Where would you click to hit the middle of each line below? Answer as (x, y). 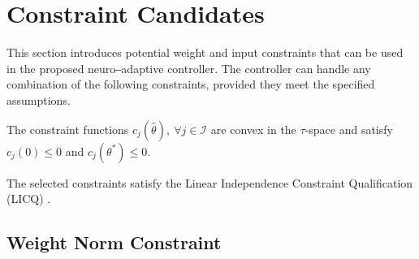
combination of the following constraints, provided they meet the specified (191, 84)
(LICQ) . (29, 199)
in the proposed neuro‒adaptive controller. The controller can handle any (189, 68)
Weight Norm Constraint (114, 242)
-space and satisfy (349, 129)
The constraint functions (68, 129)
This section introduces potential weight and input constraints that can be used (205, 52)
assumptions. (39, 99)
